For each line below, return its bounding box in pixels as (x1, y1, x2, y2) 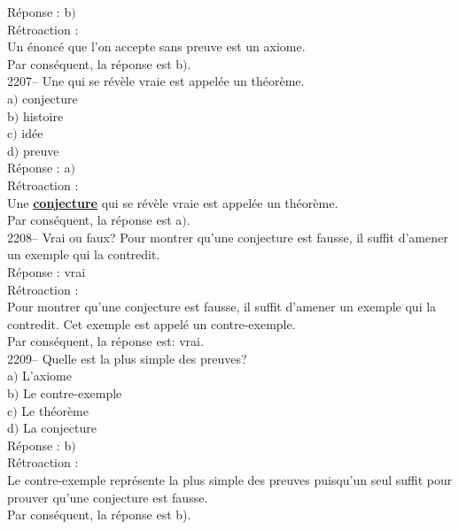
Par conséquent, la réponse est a (7, 211, 183, 229)
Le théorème (21, 401, 89, 419)
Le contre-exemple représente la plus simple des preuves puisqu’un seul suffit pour (7, 471, 453, 489)
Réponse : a (7, 158, 71, 177)
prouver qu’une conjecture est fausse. (7, 488, 208, 506)
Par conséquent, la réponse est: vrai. (7, 332, 204, 350)
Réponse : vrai (7, 262, 86, 280)
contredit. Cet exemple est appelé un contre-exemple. (7, 314, 296, 333)
